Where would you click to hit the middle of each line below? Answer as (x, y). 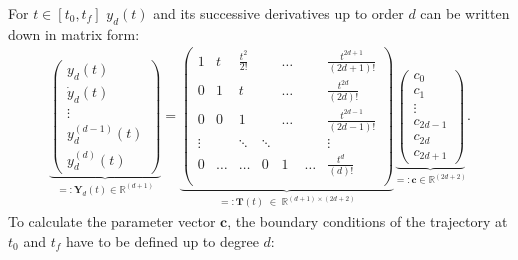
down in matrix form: (74, 33)
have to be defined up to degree (162, 240)
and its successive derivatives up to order (278, 13)
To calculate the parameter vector (112, 221)
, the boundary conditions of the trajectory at (367, 221)
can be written (465, 13)
